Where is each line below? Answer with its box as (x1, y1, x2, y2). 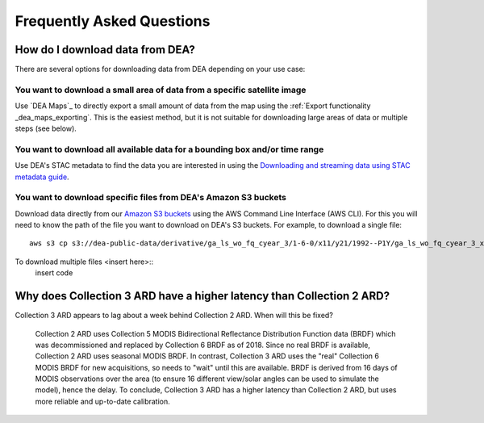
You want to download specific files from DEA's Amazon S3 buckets (15, 192, 286, 203)
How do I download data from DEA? (15, 43, 195, 57)
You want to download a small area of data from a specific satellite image (15, 84, 307, 95)
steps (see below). (15, 124, 77, 133)
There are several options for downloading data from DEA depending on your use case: (15, 65, 306, 74)
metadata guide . (15, 172, 69, 182)
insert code (35, 268, 73, 278)
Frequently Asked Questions (15, 12, 211, 30)
